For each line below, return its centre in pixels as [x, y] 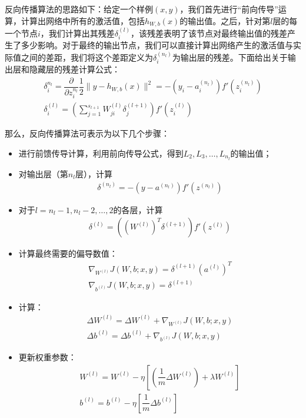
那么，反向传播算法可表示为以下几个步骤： [87, 133]
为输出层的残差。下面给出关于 [230, 57]
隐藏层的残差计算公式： [74, 69]
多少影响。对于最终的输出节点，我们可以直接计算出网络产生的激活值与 [157, 45]
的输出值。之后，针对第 [225, 20]
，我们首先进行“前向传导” [229, 9]
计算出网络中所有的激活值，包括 [83, 20]
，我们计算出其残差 [77, 33]
